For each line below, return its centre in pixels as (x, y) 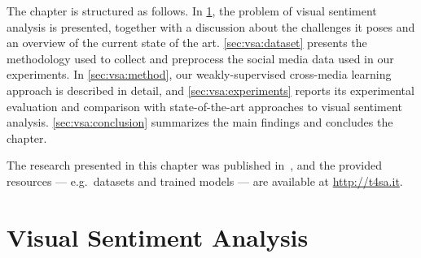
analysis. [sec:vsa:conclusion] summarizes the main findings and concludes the (200, 122)
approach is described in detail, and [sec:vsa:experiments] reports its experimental (210, 90)
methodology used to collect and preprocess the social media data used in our (200, 58)
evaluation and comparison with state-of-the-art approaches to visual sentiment (204, 106)
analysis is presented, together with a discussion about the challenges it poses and (211, 26)
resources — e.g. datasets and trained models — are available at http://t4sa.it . (205, 181)
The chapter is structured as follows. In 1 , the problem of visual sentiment (192, 11)
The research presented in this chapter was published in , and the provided (195, 165)
